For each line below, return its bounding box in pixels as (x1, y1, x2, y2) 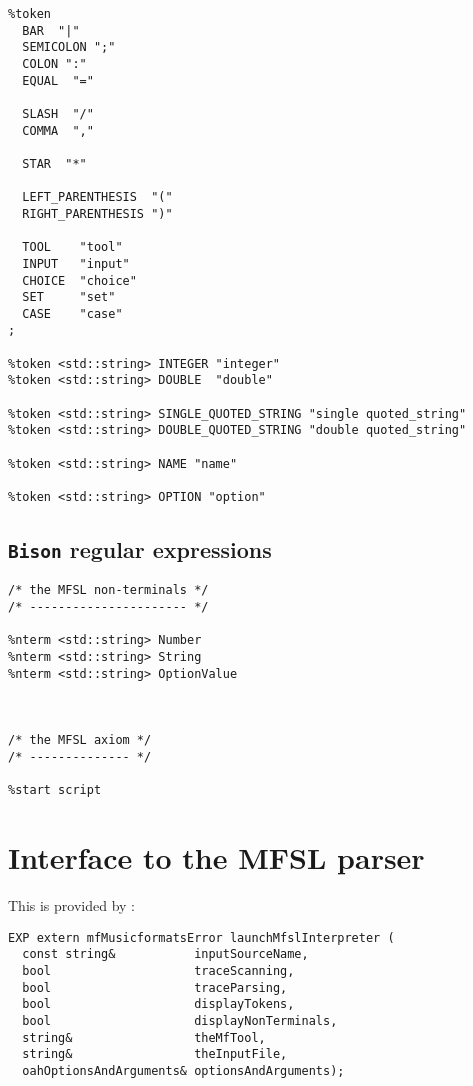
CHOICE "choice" (22, 273, 137, 288)
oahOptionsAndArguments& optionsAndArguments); (22, 1063, 345, 1078)
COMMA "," (22, 123, 94, 138)
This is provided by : (8, 895, 135, 916)
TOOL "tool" (22, 240, 123, 255)
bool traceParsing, (22, 980, 288, 995)
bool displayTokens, (22, 997, 295, 1012)
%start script (8, 783, 102, 798)
